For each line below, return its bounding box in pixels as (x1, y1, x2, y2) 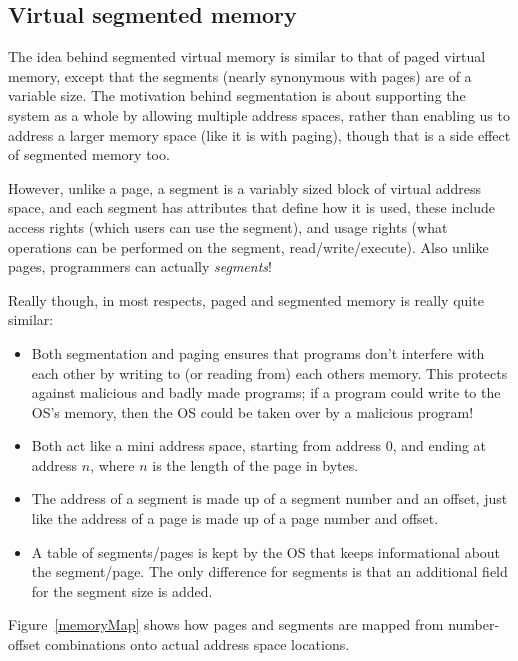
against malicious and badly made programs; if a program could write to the (31, 382, 501, 403)
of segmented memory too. (8, 144, 170, 165)
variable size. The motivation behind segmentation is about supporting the (8, 85, 466, 106)
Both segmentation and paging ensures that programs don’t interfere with (31, 342, 485, 363)
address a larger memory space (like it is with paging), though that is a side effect (8, 124, 511, 145)
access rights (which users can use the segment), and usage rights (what (8, 216, 448, 237)
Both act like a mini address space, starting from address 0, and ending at (31, 435, 487, 456)
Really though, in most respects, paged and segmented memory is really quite (8, 289, 484, 310)
